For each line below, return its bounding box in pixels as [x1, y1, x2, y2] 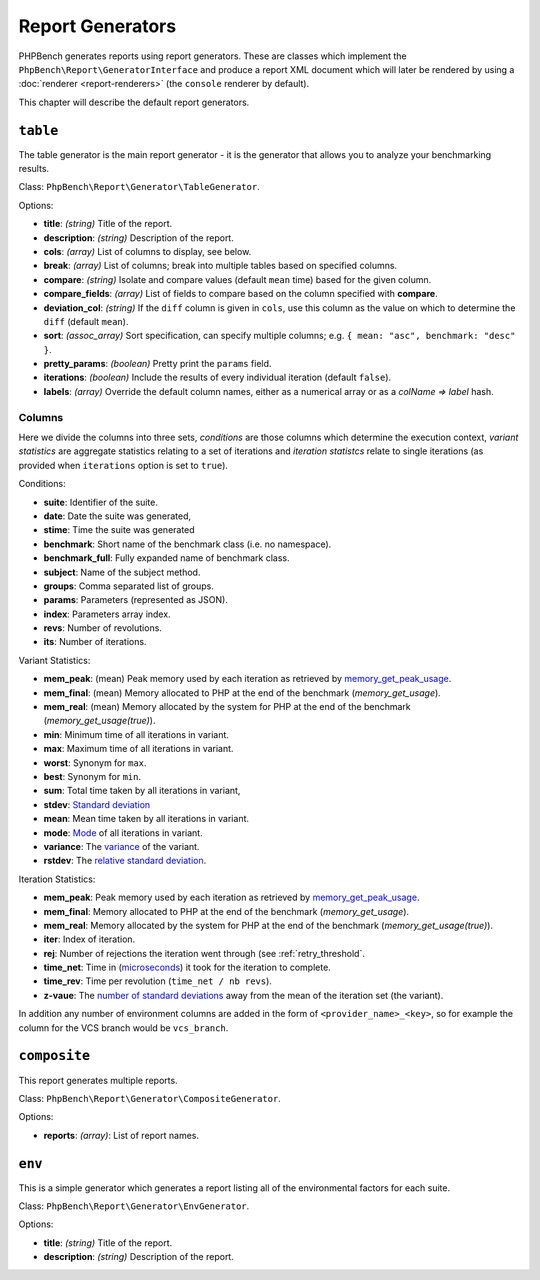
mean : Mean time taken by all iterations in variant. [43, 813, 250, 825]
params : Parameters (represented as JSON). [43, 594, 229, 606]
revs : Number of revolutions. [43, 622, 162, 634]
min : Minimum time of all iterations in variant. [43, 728, 230, 740]
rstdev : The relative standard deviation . [43, 855, 207, 867]
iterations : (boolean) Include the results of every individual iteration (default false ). [43, 371, 392, 384]
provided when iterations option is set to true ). [18, 459, 229, 471]
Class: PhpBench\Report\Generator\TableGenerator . [18, 181, 260, 193]
